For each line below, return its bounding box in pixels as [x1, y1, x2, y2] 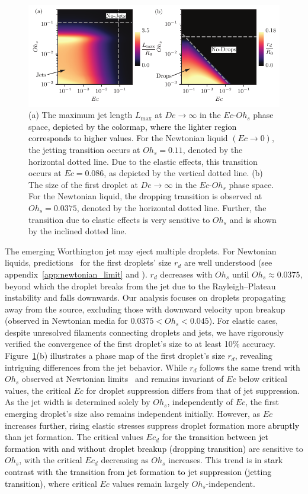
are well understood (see [184, 256, 272, 269]
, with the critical [19, 454, 82, 466]
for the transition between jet [162, 431, 268, 443]
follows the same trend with [200, 361, 300, 373]
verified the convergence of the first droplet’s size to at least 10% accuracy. [5, 337, 276, 350]
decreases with [160, 267, 213, 280]
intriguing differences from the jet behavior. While [5, 361, 187, 373]
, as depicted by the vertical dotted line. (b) [104, 167, 263, 179]
